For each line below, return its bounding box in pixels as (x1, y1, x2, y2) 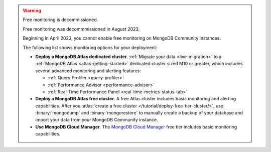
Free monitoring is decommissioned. (23, 17, 98, 23)
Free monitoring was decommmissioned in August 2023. (23, 26, 140, 32)
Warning (23, 8, 41, 14)
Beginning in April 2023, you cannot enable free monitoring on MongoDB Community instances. (23, 35, 221, 41)
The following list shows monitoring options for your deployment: (23, 44, 158, 50)
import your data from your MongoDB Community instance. (35, 117, 158, 123)
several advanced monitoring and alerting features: (35, 68, 142, 74)
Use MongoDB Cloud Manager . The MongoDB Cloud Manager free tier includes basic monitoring (35, 123, 237, 130)
